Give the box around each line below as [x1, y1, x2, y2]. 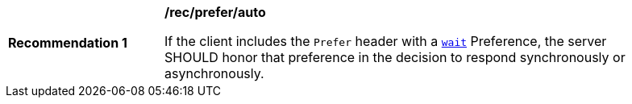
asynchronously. [164, 65, 264, 81]
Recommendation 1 [8, 35, 127, 51]
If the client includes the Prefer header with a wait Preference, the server [164, 33, 607, 49]
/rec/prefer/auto [164, 4, 266, 20]
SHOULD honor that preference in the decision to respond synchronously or [164, 49, 626, 65]
